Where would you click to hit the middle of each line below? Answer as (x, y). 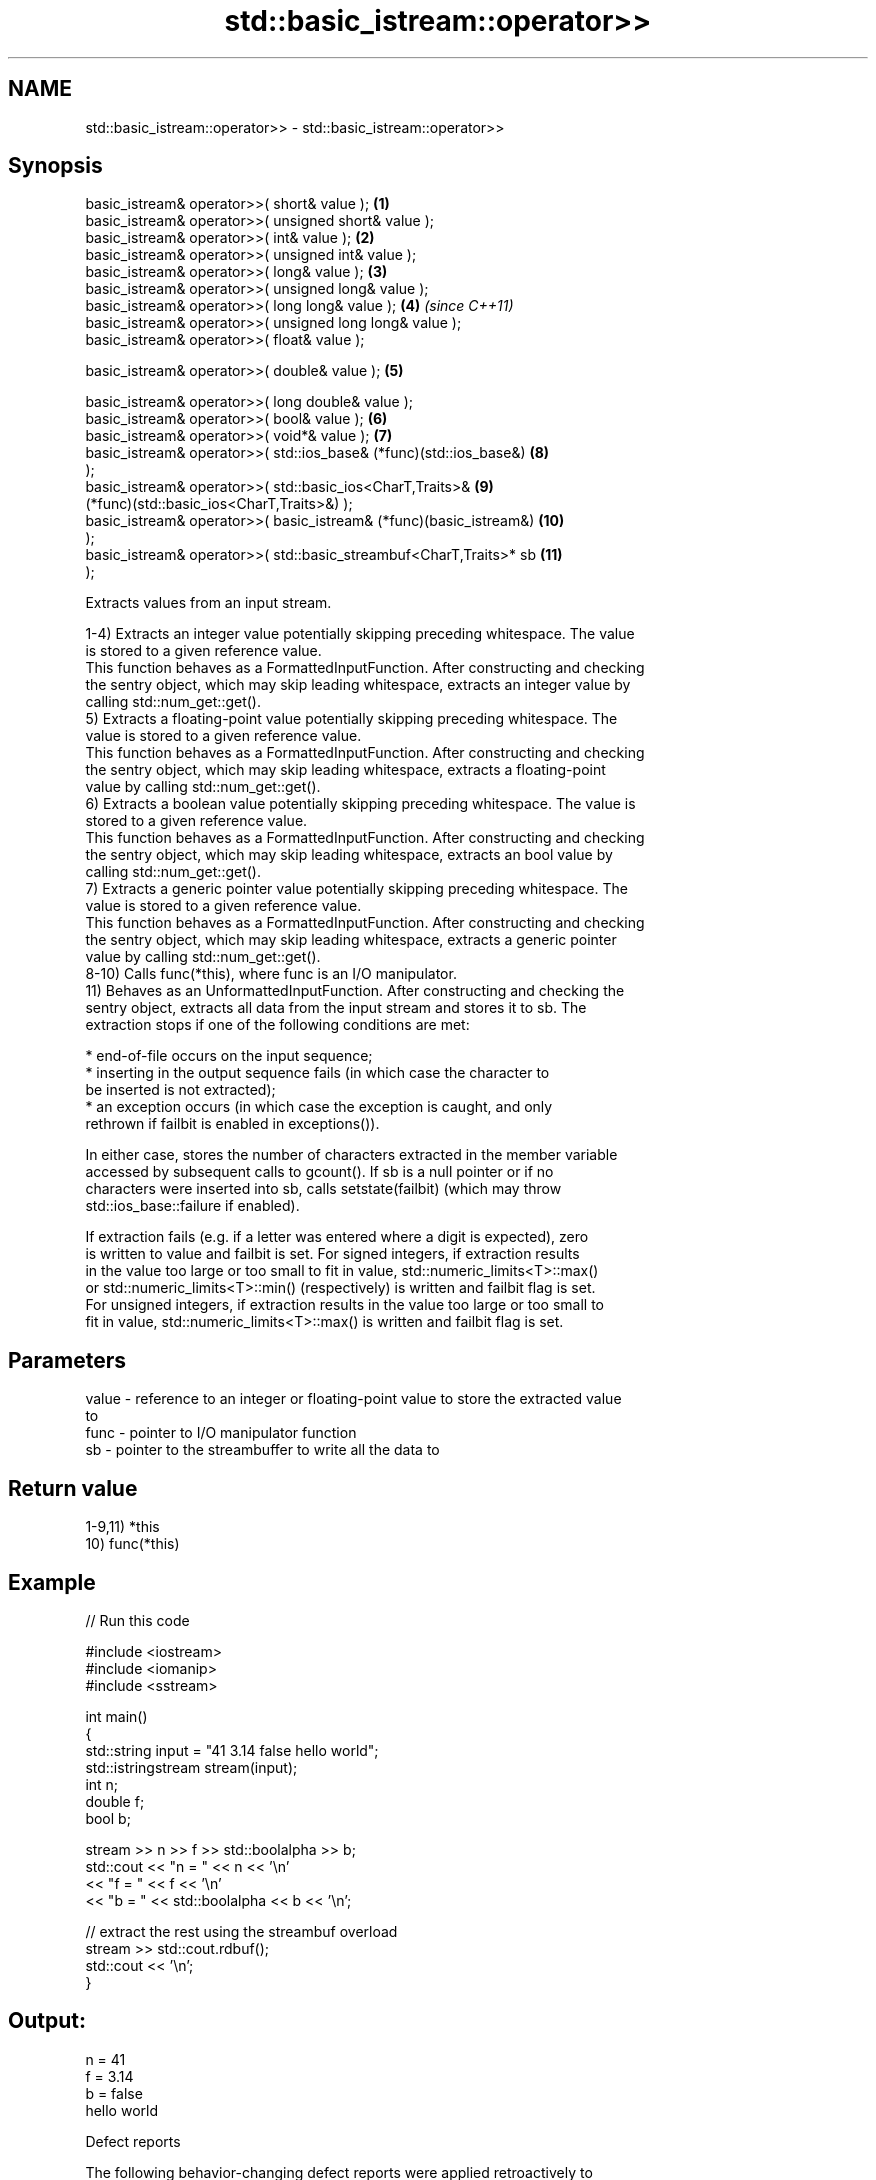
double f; (115, 1801)
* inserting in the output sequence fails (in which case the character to (317, 1073)
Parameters (67, 1360)
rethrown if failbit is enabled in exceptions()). (232, 1124)
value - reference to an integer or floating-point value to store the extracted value (353, 1399)
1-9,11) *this (122, 1527)
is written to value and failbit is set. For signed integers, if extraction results (332, 1254)
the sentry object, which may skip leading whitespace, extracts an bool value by (349, 855)
